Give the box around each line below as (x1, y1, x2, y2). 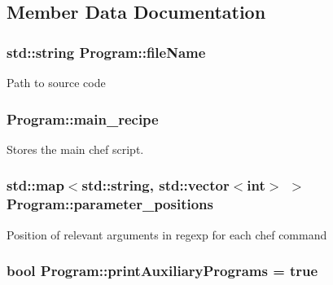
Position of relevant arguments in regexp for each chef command (7, 226, 327, 243)
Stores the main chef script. (7, 140, 144, 157)
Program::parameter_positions (7, 194, 213, 214)
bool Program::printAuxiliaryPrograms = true (7, 261, 318, 281)
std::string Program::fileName (7, 42, 206, 62)
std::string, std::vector (81, 175, 230, 195)
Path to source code (7, 74, 106, 90)
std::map (7, 175, 64, 195)
